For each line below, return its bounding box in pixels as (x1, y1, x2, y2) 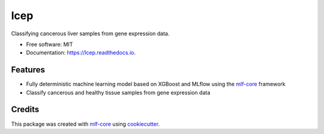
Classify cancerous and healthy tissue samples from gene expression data (26, 89, 211, 96)
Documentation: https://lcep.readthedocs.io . (26, 49, 136, 56)
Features (11, 65, 45, 75)
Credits (11, 105, 40, 115)
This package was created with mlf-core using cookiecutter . (11, 120, 160, 127)
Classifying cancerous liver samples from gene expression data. (11, 30, 170, 37)
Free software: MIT (26, 41, 73, 48)
